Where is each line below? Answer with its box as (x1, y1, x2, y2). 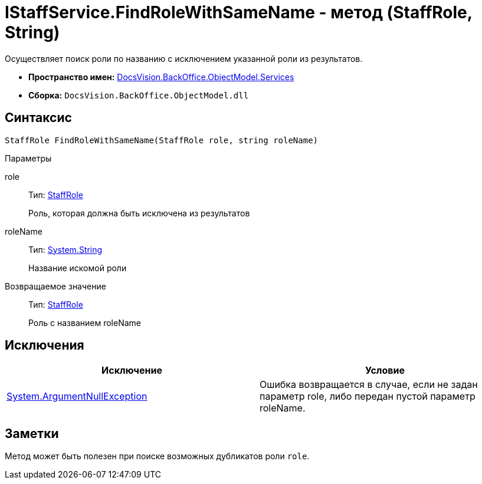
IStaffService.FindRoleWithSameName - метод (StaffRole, (5, 2, 473, 22)
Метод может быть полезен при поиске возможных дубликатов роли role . (5, 451, 310, 462)
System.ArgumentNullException (6, 390, 147, 403)
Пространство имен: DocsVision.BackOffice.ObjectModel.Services (28, 71, 294, 82)
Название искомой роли (28, 262, 127, 273)
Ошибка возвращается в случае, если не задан (260, 378, 478, 391)
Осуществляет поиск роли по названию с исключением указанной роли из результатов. (5, 53, 363, 64)
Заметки (5, 426, 59, 441)
